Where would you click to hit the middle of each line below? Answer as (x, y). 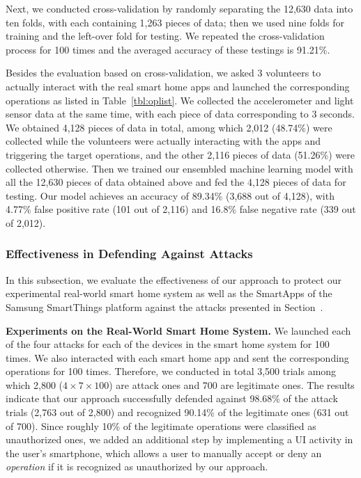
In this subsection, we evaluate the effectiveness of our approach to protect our (174, 279)
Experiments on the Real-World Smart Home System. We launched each (178, 330)
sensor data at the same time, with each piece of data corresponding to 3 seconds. (180, 114)
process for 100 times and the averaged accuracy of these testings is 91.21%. (168, 49)
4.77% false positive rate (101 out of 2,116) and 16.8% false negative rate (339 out (181, 209)
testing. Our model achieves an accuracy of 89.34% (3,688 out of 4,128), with (170, 195)
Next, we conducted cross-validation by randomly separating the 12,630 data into (179, 8)
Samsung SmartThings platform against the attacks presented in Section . (164, 306)
